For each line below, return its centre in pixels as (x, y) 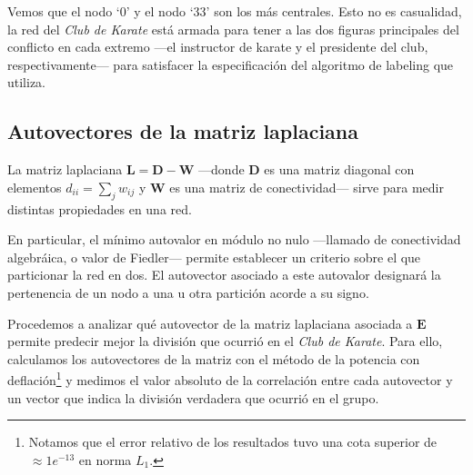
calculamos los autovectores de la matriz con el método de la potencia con (214, 358)
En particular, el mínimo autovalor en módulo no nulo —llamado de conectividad (234, 239)
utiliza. (27, 82)
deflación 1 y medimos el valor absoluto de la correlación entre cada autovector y (230, 378)
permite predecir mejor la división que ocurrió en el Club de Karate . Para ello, (225, 341)
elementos (35, 187)
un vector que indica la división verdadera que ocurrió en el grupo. (193, 397)
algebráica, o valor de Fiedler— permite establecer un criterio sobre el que (214, 257)
